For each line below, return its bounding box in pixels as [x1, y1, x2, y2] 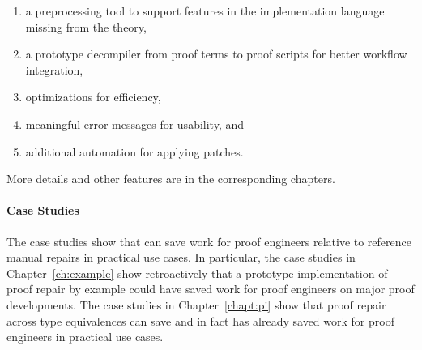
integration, [25, 61, 83, 78]
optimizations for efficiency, [25, 88, 161, 105]
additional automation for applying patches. [25, 143, 244, 160]
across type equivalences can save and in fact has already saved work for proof [6, 312, 394, 329]
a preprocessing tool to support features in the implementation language [25, 2, 385, 19]
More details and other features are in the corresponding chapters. [6, 170, 335, 187]
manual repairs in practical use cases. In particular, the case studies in [6, 249, 356, 266]
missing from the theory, [25, 18, 147, 35]
